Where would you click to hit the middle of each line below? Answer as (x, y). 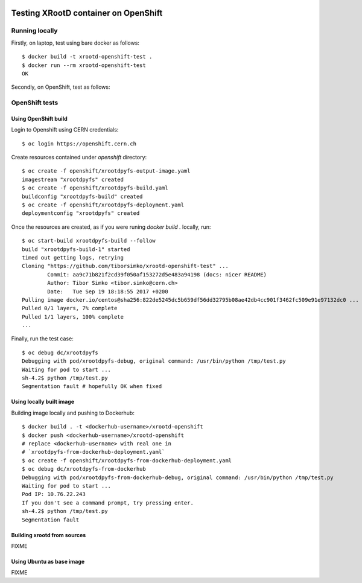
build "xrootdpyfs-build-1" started (76, 249)
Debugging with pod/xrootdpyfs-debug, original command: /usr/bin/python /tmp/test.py (154, 361)
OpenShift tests (35, 103)
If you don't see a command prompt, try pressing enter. (108, 503)
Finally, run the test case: (42, 339)
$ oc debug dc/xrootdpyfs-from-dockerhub (84, 469)
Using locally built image (43, 402)
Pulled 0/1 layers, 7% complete (70, 308)
